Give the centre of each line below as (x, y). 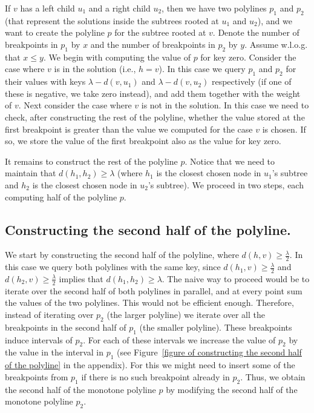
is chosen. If (284, 129)
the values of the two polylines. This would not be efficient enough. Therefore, (149, 302)
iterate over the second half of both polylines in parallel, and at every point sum (154, 290)
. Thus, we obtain (273, 376)
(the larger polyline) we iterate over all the (186, 314)
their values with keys (45, 81)
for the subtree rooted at (160, 32)
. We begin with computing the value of (117, 57)
